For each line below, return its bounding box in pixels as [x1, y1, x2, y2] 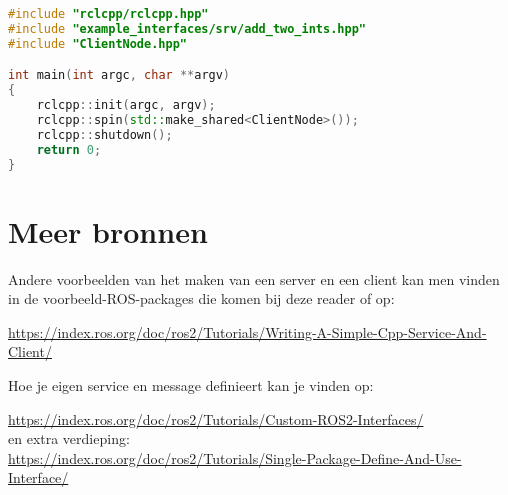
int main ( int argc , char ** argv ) [8, 68, 231, 83]
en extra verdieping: [8, 428, 130, 449]
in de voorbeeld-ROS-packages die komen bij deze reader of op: [8, 288, 395, 309]
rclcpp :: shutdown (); [36, 127, 173, 142]
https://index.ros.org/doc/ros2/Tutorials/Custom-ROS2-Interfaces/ [8, 408, 424, 429]
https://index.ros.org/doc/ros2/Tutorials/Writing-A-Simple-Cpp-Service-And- [8, 321, 487, 342]
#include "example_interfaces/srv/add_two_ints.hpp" [8, 21, 366, 36]
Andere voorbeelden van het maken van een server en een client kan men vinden [8, 268, 500, 289]
